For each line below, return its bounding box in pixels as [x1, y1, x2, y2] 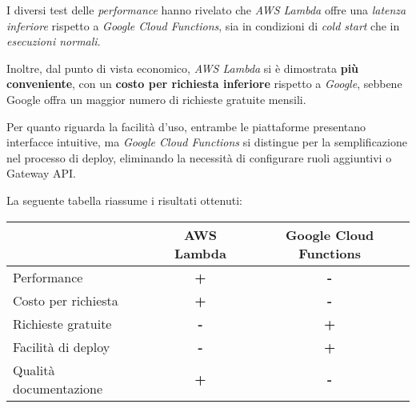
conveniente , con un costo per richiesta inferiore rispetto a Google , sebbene [6, 75, 402, 92]
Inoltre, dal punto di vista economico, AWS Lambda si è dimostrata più [6, 59, 359, 76]
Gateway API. [6, 165, 77, 182]
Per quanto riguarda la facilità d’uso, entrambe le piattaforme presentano [6, 118, 366, 134]
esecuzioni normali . [6, 33, 101, 50]
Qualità [13, 360, 55, 379]
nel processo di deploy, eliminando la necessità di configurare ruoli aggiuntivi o [6, 149, 392, 166]
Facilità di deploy [13, 337, 110, 356]
